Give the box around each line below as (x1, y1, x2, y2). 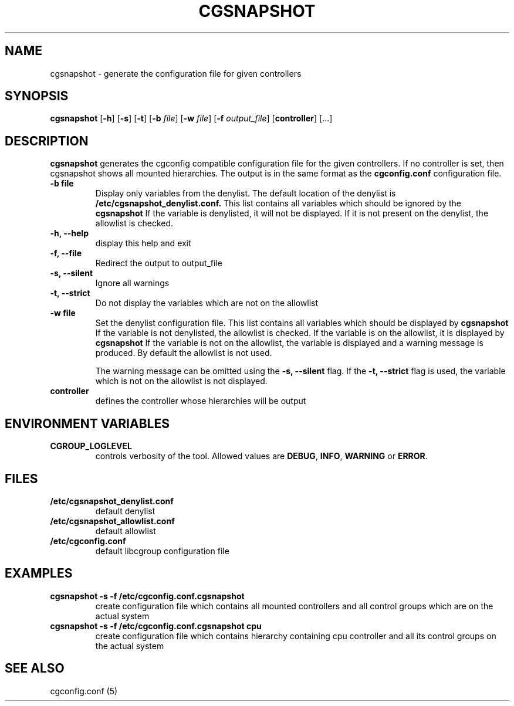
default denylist (95, 505, 155, 516)
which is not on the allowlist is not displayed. (95, 376, 268, 386)
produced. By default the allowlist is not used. (95, 348, 272, 358)
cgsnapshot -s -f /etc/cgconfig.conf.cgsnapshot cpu (50, 620, 262, 631)
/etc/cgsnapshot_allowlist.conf (50, 515, 175, 526)
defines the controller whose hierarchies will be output (95, 396, 306, 406)
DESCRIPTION (5, 133, 89, 148)
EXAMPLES (5, 566, 73, 581)
